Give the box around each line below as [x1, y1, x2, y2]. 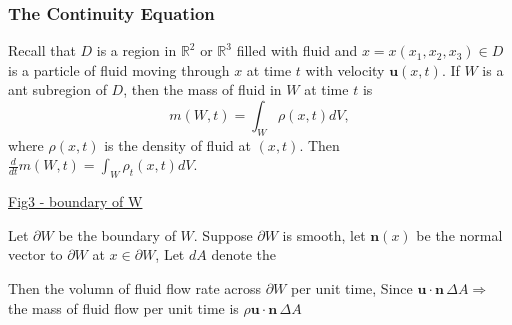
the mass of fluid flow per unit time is [8, 297, 239, 318]
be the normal [416, 224, 503, 245]
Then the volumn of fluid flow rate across [8, 277, 262, 298]
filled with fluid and [236, 40, 358, 61]
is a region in [96, 40, 177, 61]
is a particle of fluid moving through [8, 59, 230, 80]
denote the [211, 244, 276, 265]
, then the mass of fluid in [123, 79, 282, 100]
